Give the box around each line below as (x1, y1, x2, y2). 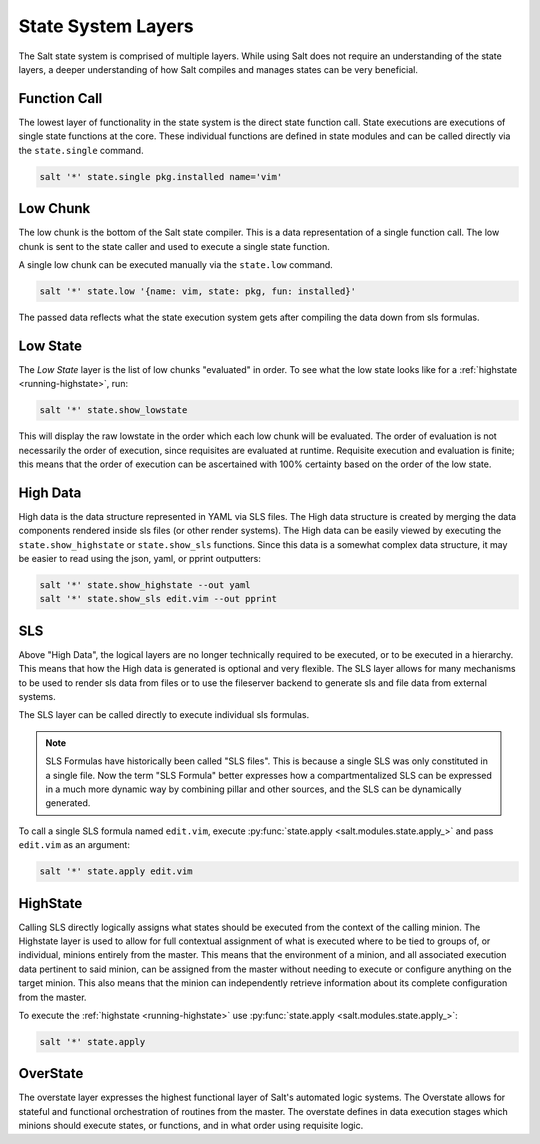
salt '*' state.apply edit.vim (39, 866, 194, 877)
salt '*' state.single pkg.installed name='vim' (39, 171, 283, 182)
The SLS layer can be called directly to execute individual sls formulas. (18, 709, 310, 721)
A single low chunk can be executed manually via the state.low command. (18, 258, 334, 270)
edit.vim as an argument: (18, 839, 130, 851)
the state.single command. (18, 144, 144, 156)
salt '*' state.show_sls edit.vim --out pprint (39, 593, 277, 605)
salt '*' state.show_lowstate (39, 405, 188, 416)
